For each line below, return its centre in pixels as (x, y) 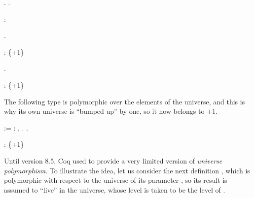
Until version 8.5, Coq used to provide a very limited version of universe (113, 160)
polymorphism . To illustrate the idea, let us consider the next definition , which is (127, 170)
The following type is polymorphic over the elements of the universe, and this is (125, 101)
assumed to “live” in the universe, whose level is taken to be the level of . (115, 189)
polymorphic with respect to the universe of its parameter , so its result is (116, 180)
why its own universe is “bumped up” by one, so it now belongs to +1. (111, 111)
